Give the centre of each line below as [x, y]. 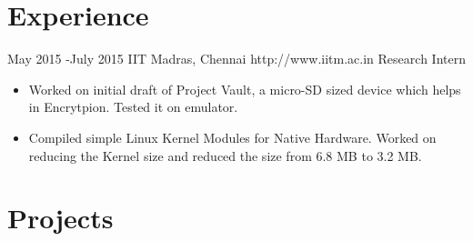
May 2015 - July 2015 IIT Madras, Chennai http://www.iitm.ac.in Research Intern [236, 59]
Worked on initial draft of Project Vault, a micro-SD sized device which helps [245, 89]
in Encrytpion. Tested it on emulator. [133, 107]
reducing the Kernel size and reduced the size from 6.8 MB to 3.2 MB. [225, 155]
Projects [60, 218]
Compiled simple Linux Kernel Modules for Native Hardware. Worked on [232, 137]
